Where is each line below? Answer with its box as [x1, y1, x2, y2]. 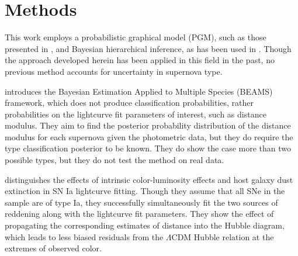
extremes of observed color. [5, 242, 102, 254]
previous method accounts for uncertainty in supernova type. [5, 65, 223, 77]
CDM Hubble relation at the [171, 230, 274, 243]
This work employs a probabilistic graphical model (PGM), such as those [5, 31, 266, 43]
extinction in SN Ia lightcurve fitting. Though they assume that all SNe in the [5, 185, 285, 197]
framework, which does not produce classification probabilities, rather [5, 96, 254, 109]
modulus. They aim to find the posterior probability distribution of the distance [5, 119, 291, 132]
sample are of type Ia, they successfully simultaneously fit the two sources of [5, 196, 278, 208]
